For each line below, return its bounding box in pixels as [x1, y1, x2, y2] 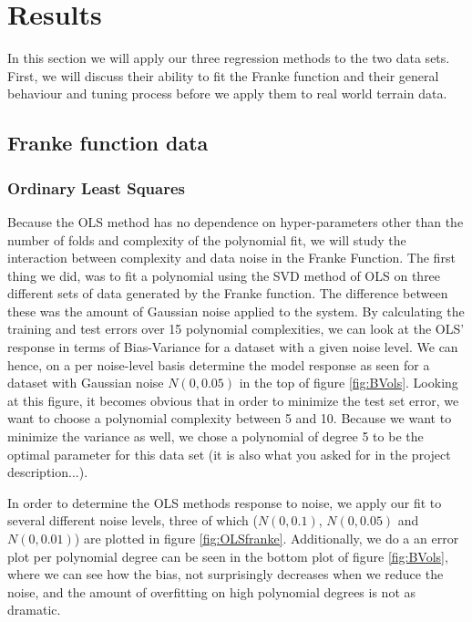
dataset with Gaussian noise [7, 373, 164, 392]
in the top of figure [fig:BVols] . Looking [239, 373, 458, 392]
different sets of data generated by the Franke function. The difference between [7, 284, 448, 303]
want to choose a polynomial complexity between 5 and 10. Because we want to [7, 409, 452, 428]
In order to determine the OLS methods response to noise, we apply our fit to [7, 492, 442, 512]
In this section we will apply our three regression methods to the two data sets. [7, 48, 450, 67]
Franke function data [7, 129, 209, 157]
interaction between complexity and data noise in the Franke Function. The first [7, 248, 456, 267]
